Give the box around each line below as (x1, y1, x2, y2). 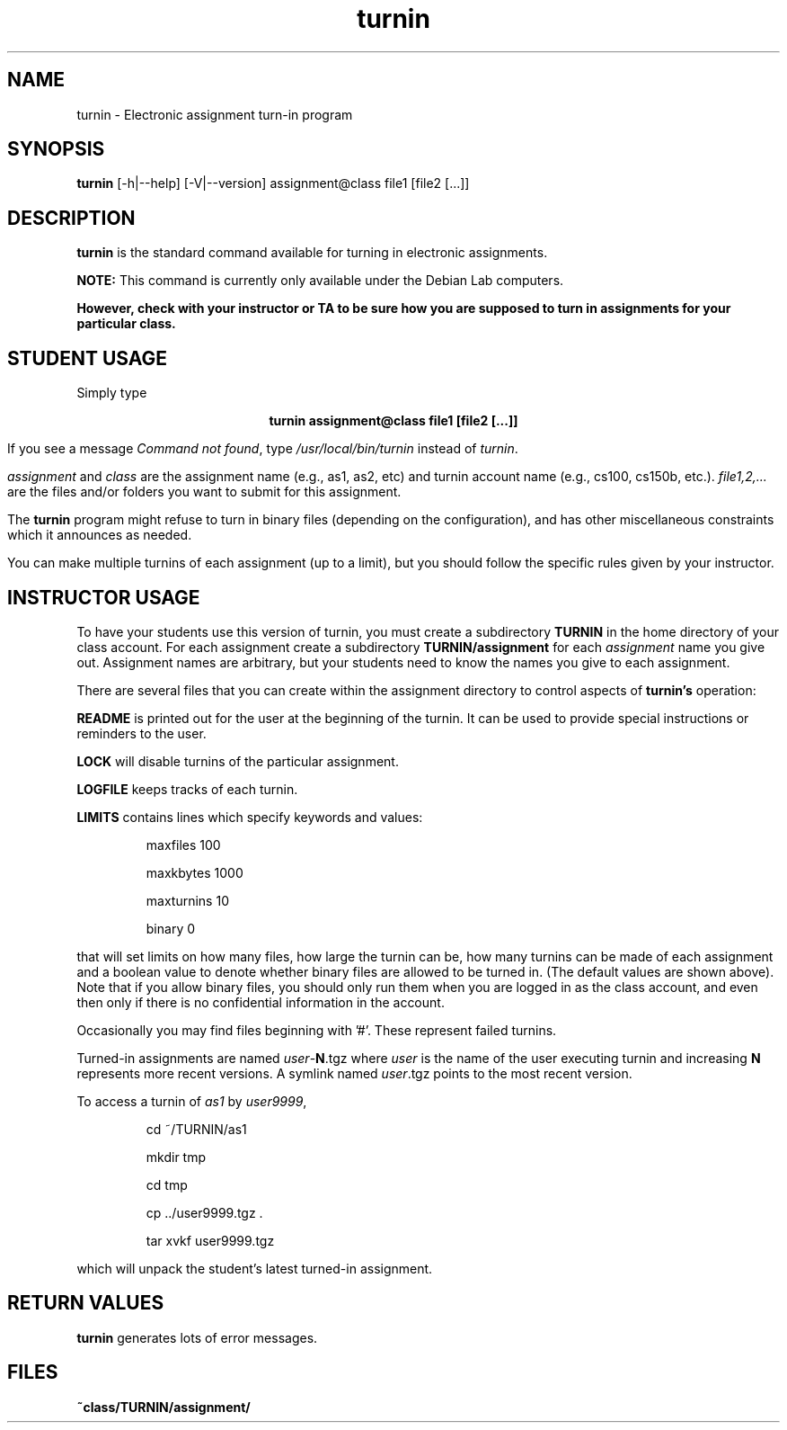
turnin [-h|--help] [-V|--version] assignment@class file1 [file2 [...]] (76, 175, 470, 192)
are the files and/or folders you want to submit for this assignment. (7, 484, 402, 500)
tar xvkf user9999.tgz (146, 1232, 275, 1248)
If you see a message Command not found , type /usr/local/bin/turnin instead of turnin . (7, 441, 518, 457)
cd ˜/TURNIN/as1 (146, 1121, 247, 1137)
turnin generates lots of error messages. (76, 1329, 318, 1345)
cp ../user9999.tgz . (146, 1204, 263, 1220)
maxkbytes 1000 (146, 864, 243, 880)
